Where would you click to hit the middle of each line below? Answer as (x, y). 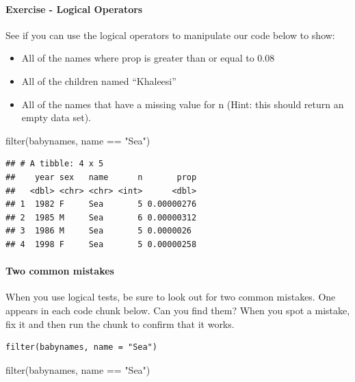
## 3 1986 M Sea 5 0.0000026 (99, 231)
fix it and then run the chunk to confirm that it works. (120, 323)
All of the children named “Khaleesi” (99, 80)
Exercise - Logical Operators (74, 9)
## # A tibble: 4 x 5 (55, 164)
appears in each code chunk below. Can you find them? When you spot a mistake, (178, 310)
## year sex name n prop (101, 177)
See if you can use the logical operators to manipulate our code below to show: (170, 35)
